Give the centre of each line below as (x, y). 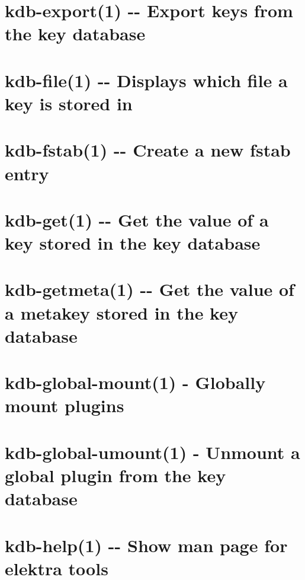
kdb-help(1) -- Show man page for (146, 545)
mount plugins (65, 405)
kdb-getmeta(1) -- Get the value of (150, 289)
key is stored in (69, 103)
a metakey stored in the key (121, 312)
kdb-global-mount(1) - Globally (135, 382)
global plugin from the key (115, 475)
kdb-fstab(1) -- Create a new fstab (148, 150)
